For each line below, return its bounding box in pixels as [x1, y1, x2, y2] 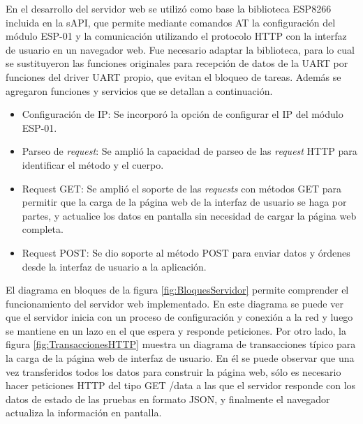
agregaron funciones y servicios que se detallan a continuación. [6, 83, 273, 98]
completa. [22, 222, 64, 236]
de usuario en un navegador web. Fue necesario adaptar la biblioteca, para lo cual [6, 42, 355, 56]
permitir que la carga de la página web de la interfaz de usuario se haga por [22, 195, 347, 209]
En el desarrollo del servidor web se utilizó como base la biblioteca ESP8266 [6, 1, 332, 15]
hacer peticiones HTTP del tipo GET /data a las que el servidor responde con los [6, 378, 356, 393]
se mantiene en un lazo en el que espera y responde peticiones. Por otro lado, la [6, 323, 346, 338]
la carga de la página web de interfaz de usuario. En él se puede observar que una [6, 351, 355, 365]
